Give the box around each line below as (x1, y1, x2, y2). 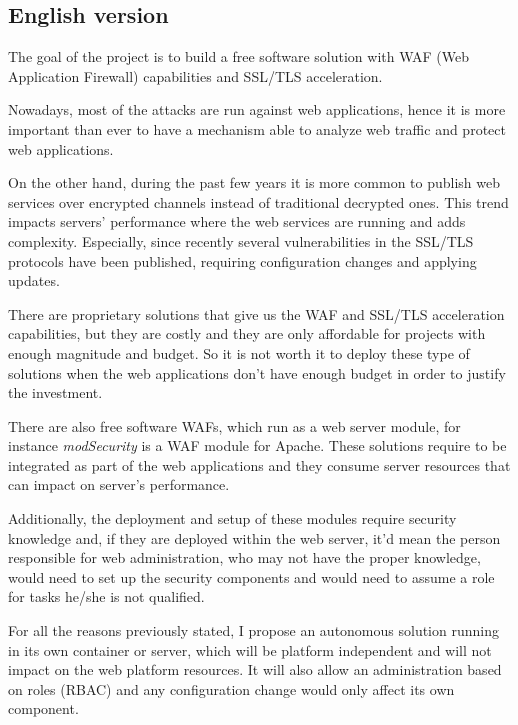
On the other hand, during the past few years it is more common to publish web (8, 172, 501, 193)
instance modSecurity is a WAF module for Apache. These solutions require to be (8, 435, 507, 456)
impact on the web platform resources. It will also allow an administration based (8, 659, 502, 680)
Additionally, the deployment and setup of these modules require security (8, 508, 457, 529)
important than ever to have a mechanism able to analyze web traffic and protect (8, 118, 506, 139)
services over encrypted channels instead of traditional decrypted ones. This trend (8, 191, 509, 212)
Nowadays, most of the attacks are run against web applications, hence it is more (8, 99, 506, 120)
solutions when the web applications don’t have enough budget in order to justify (8, 362, 506, 383)
